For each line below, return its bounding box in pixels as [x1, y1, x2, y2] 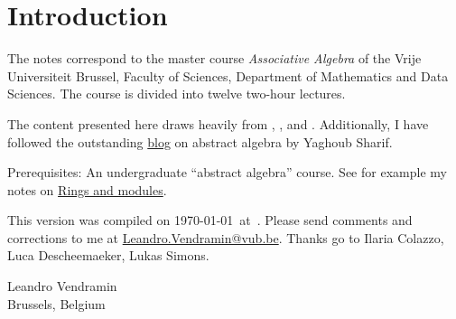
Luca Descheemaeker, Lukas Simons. [7, 246, 209, 265]
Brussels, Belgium [7, 294, 106, 313]
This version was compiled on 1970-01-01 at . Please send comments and [7, 211, 413, 230]
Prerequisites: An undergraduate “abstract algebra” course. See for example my [7, 163, 447, 182]
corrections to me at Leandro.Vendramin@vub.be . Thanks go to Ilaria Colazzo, [7, 228, 444, 247]
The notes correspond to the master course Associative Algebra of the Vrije [7, 49, 422, 68]
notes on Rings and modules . [7, 180, 167, 199]
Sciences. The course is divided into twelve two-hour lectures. [7, 84, 346, 103]
